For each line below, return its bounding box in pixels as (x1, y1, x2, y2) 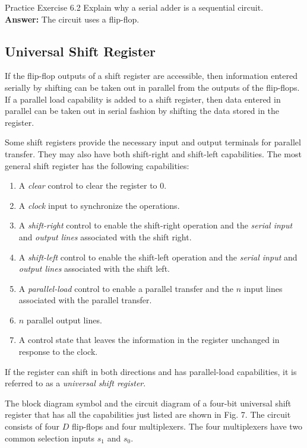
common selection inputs (5, 431, 95, 444)
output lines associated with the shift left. (18, 262, 170, 275)
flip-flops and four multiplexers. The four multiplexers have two (71, 420, 303, 433)
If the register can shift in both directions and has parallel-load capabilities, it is (5, 365, 297, 377)
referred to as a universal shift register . (5, 377, 146, 389)
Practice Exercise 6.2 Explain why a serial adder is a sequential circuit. (5, 1, 264, 13)
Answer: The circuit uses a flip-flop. (5, 12, 140, 25)
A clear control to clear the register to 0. (18, 179, 167, 192)
